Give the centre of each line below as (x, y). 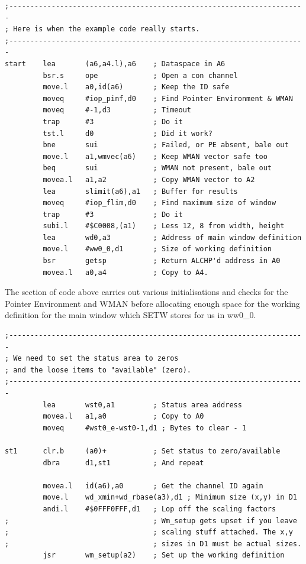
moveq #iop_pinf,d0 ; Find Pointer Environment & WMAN (168, 98)
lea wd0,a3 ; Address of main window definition (172, 237)
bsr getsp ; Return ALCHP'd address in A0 (162, 261)
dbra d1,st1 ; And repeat (123, 463)
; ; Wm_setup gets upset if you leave (151, 521)
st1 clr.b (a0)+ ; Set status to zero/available (143, 451)
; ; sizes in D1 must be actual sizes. (153, 544)
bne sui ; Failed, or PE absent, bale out (166, 145)
